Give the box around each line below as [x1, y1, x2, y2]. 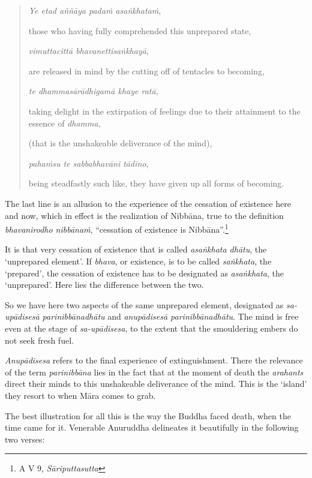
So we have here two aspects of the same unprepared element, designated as [5, 298, 284, 311]
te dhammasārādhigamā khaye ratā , [28, 85, 158, 97]
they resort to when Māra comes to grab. [5, 389, 156, 401]
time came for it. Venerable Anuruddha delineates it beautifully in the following [5, 421, 299, 434]
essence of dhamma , [28, 116, 101, 129]
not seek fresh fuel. [5, 333, 74, 346]
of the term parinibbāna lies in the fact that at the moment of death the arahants [5, 365, 304, 378]
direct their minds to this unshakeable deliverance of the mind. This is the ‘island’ [5, 377, 307, 390]
